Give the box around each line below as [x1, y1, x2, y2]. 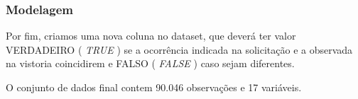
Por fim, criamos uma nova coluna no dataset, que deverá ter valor [6, 28, 296, 43]
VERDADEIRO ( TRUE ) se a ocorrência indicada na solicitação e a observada [6, 42, 353, 57]
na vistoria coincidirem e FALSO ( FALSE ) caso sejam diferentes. [6, 56, 295, 71]
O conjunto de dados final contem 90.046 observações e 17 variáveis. [6, 80, 302, 94]
